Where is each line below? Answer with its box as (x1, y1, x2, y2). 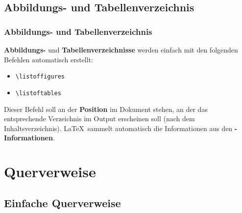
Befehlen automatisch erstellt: (4, 54, 93, 64)
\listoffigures (15, 73, 65, 80)
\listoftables (15, 89, 61, 97)
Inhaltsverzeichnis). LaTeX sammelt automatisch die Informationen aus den (4, 123, 233, 133)
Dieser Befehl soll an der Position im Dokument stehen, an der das (4, 104, 208, 114)
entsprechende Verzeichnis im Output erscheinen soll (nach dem (4, 113, 195, 124)
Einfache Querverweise (4, 195, 121, 210)
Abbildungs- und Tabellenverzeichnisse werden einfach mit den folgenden (4, 45, 238, 54)
